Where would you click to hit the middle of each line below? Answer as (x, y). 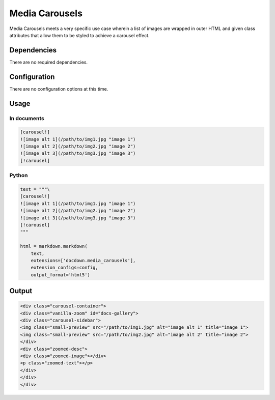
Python (19, 176)
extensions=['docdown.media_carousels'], (83, 260)
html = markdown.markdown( (54, 246)
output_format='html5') (60, 275)
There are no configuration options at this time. (59, 89)
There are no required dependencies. (49, 62)
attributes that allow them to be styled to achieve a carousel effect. (79, 35)
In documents (27, 118)
